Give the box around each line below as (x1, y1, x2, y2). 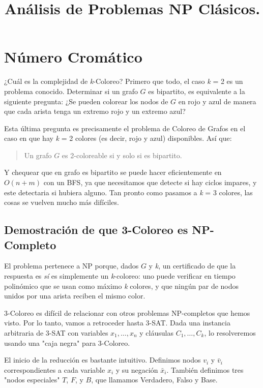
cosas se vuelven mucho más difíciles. (4, 197, 119, 207)
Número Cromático (4, 46, 142, 67)
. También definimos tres (166, 364, 244, 375)
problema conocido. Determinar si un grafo (4, 85, 138, 96)
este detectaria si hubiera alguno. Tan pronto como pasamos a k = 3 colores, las (4, 187, 253, 197)
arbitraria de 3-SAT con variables (4, 327, 108, 338)
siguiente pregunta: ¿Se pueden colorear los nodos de (4, 96, 168, 106)
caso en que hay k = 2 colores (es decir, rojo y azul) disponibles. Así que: (4, 133, 232, 143)
